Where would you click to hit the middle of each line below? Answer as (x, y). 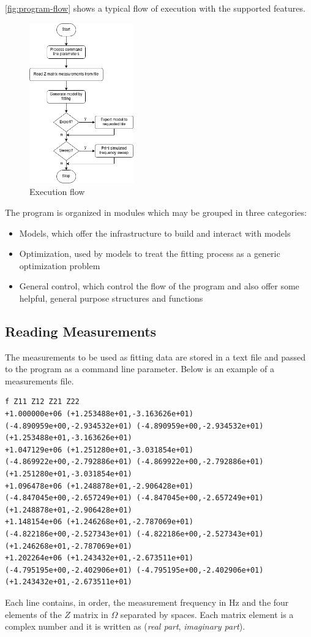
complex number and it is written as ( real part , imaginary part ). (125, 626)
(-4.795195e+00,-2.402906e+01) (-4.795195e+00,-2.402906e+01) (134, 570)
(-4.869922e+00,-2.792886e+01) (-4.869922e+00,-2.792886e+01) (134, 462)
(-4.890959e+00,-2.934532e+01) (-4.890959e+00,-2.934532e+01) (134, 426)
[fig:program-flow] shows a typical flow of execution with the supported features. (155, 8)
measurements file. (39, 380)
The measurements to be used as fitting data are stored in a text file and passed (155, 357)
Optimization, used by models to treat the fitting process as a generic (150, 254)
